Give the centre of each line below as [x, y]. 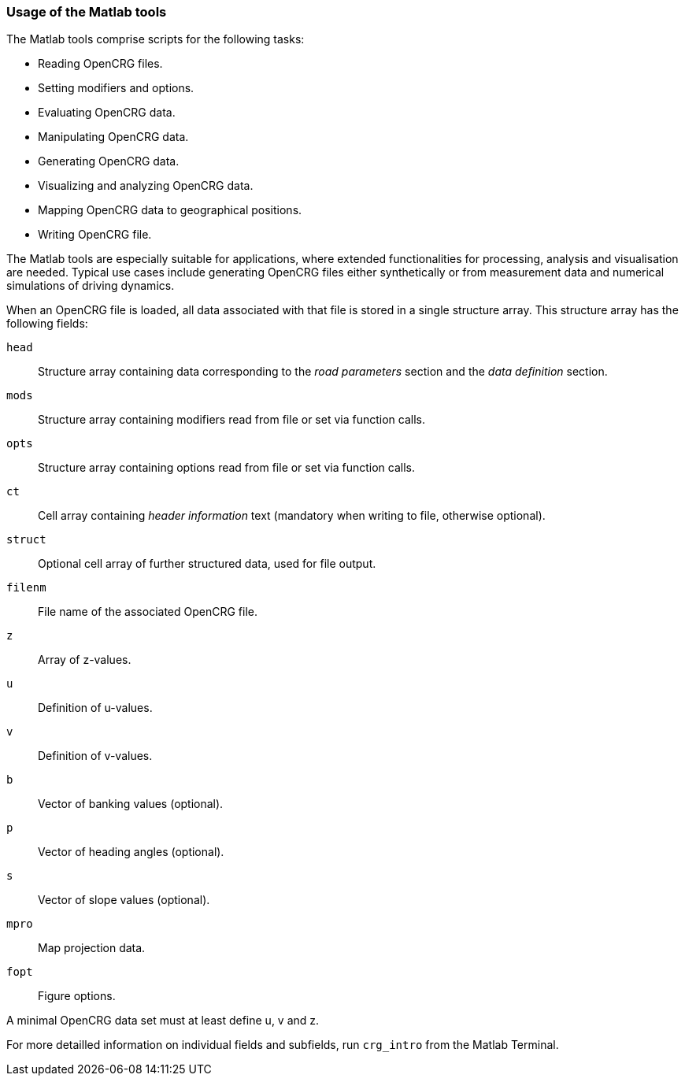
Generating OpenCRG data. [109, 161]
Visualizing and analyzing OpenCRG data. [146, 186]
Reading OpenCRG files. [100, 64]
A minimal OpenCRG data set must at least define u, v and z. [163, 1021]
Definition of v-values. [95, 756]
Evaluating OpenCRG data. [107, 113]
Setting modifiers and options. [116, 88]
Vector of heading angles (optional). [131, 852]
